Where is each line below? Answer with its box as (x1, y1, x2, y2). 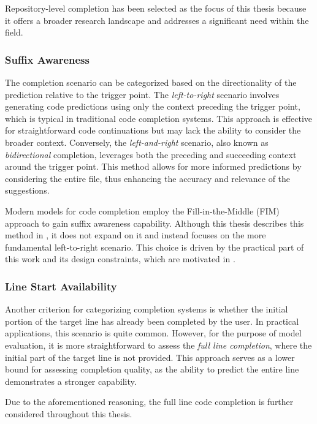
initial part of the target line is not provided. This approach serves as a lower (5, 350, 295, 363)
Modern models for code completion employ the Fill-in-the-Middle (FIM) (5, 204, 280, 217)
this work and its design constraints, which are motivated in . (5, 252, 235, 265)
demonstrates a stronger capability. (5, 374, 137, 387)
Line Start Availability (5, 278, 117, 293)
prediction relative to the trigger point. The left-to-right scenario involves (5, 88, 280, 100)
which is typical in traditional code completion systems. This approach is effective (5, 112, 313, 124)
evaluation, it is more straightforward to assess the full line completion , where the (5, 338, 312, 351)
